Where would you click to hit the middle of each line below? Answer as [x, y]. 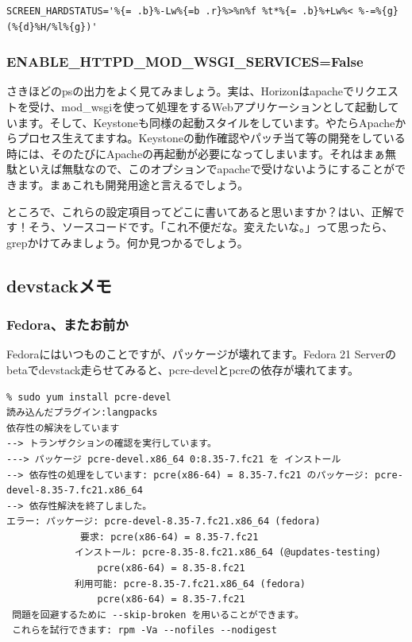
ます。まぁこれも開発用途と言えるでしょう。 [133, 184]
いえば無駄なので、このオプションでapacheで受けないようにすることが [211, 169]
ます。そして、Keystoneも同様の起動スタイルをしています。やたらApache [206, 122]
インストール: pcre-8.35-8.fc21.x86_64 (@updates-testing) [227, 553]
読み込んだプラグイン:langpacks [82, 413]
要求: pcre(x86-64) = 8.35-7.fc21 [169, 537]
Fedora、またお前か [67, 325]
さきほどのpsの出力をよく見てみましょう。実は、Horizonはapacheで [180, 91]
